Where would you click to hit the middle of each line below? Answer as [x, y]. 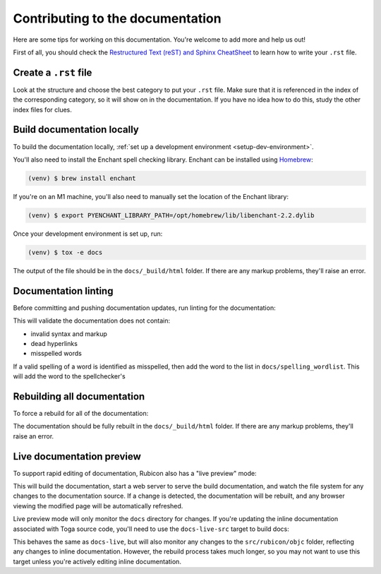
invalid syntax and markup [69, 334]
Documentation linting [63, 291]
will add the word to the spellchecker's [69, 376]
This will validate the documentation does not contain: [92, 321]
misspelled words [56, 354]
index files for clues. [42, 109]
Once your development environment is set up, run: [88, 234]
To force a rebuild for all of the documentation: [81, 413]
